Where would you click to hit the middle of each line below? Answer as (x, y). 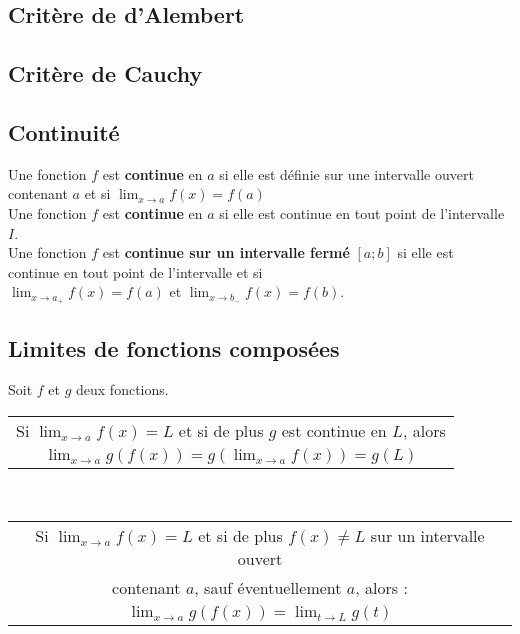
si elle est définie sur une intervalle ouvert (346, 173)
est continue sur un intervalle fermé (226, 252)
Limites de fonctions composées (174, 347)
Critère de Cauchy (105, 73)
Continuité (64, 131)
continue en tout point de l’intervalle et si (135, 271)
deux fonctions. (122, 389)
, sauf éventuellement (268, 587)
